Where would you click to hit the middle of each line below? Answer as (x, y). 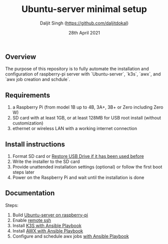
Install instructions (35, 144)
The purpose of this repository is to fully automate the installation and (77, 69)
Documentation (30, 193)
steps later (23, 172)
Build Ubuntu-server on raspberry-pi (50, 215)
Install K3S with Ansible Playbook (47, 225)
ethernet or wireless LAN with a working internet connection (75, 128)
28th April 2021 (84, 32)
